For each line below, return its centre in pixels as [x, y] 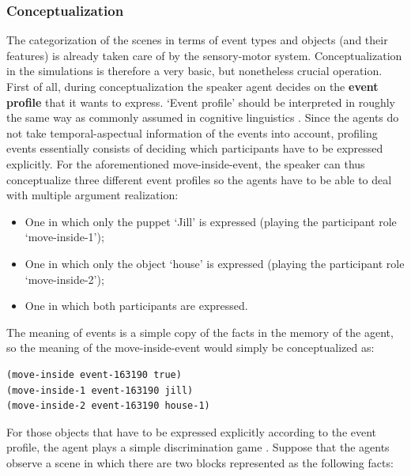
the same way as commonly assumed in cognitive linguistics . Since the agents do [203, 117]
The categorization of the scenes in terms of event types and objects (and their [197, 40]
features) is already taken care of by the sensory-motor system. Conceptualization [204, 55]
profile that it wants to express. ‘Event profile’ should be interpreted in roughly [201, 102]
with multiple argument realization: [92, 195]
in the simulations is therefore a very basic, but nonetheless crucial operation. [194, 71]
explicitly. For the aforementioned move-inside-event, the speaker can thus [186, 163]
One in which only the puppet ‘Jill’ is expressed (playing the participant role [211, 221]
